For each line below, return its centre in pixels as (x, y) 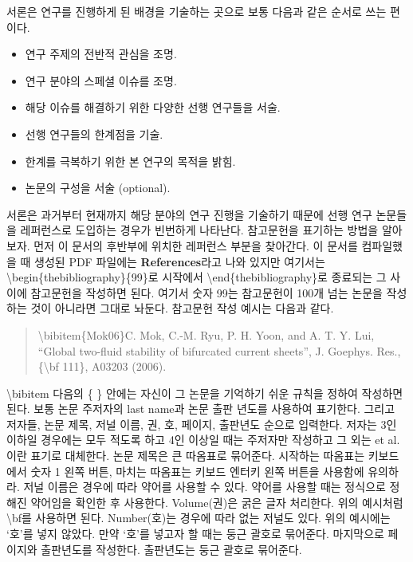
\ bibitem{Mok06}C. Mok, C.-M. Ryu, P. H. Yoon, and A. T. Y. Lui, (206, 334)
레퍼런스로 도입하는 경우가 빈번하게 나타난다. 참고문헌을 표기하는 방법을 (199, 230)
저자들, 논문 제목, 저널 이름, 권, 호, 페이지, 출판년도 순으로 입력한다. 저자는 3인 (202, 424)
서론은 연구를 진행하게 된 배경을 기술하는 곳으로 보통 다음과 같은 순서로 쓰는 (197, 11)
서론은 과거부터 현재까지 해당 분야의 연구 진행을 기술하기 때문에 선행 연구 (189, 214)
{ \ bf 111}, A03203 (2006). (102, 366)
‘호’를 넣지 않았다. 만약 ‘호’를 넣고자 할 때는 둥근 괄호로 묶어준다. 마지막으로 (195, 534)
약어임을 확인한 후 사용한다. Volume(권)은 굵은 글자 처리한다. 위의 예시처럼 (217, 502)
